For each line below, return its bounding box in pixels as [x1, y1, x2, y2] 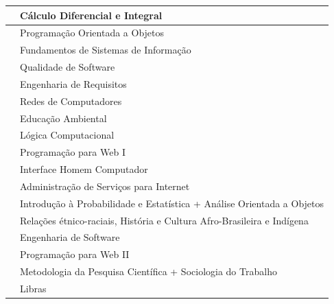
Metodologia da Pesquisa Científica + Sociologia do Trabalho [20, 264, 277, 279]
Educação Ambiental [20, 110, 107, 125]
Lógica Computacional [20, 128, 115, 142]
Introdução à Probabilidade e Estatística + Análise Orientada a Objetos [20, 196, 324, 210]
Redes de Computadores [20, 93, 122, 108]
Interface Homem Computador [20, 162, 148, 176]
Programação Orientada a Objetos [20, 25, 165, 40]
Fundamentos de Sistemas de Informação [20, 43, 191, 57]
